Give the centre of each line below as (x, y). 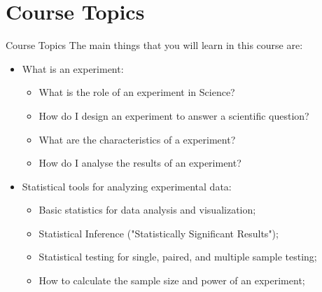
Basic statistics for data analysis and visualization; (147, 210)
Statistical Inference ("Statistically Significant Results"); (159, 233)
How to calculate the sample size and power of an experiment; (172, 280)
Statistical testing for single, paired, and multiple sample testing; (178, 257)
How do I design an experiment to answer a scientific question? (174, 115)
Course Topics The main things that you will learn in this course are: (154, 45)
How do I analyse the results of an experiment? (140, 163)
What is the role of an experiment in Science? (137, 92)
